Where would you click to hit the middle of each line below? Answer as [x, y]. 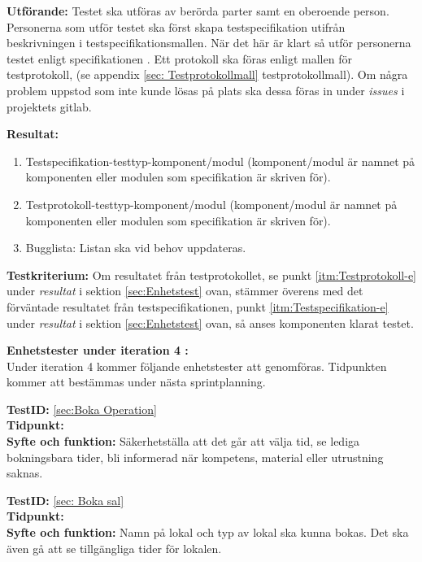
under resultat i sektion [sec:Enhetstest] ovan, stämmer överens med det [185, 291]
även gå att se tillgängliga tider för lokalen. [114, 548]
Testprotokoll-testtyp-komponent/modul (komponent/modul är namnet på [211, 204]
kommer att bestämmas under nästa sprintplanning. [136, 382]
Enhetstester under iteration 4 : [98, 350]
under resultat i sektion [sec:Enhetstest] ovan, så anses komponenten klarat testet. [210, 322]
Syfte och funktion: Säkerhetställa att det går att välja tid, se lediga [183, 441]
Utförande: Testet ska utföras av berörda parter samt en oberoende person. [198, 11]
